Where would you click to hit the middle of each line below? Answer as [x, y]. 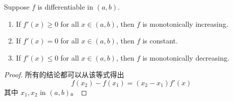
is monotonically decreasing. [186, 57]
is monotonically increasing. [185, 23]
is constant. [160, 41]
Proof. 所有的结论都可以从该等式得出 [64, 74]
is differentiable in [65, 7]
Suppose [17, 7]
